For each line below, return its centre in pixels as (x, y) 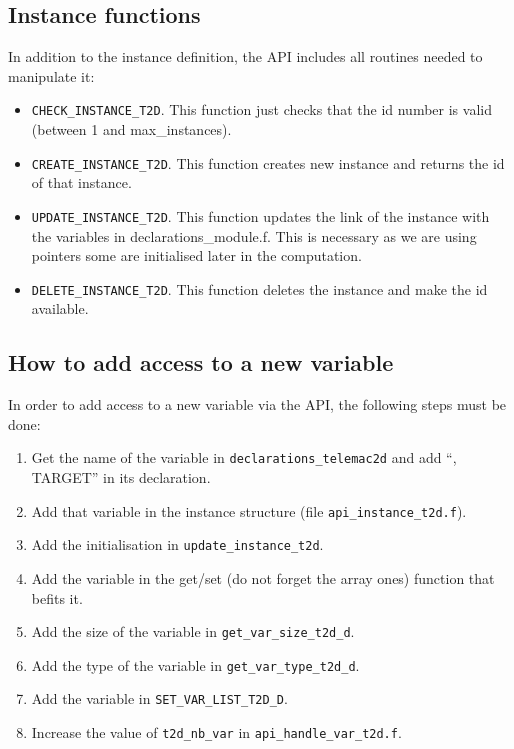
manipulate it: (51, 75)
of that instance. (81, 182)
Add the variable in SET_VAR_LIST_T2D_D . (159, 698)
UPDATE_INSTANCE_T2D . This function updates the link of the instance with (260, 215)
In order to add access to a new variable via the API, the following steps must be (257, 404)
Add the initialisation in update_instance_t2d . (177, 544)
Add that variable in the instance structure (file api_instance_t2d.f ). (249, 510)
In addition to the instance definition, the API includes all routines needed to (245, 56)
